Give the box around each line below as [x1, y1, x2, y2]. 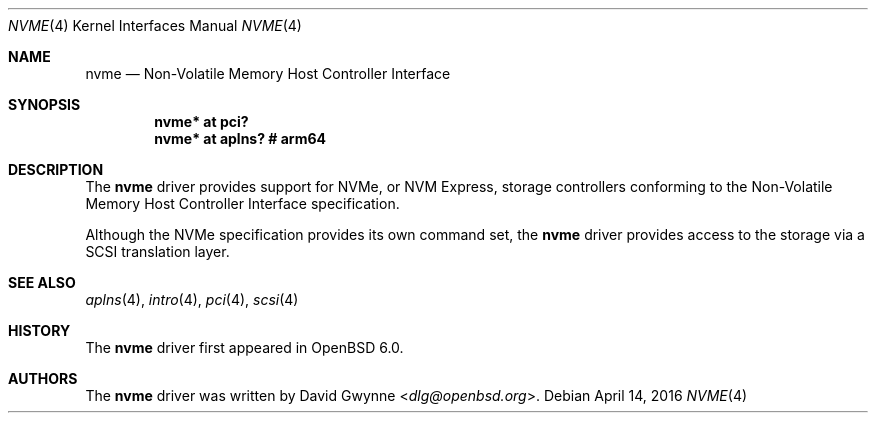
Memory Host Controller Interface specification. [85, 195, 400, 212]
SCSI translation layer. [85, 243, 230, 260]
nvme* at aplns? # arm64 [154, 130, 327, 147]
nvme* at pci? [154, 113, 249, 130]
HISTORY [8, 322, 71, 339]
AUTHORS [8, 370, 78, 387]
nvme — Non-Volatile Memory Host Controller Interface [85, 65, 451, 82]
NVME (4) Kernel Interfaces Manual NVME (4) [8, 17, 302, 34]
